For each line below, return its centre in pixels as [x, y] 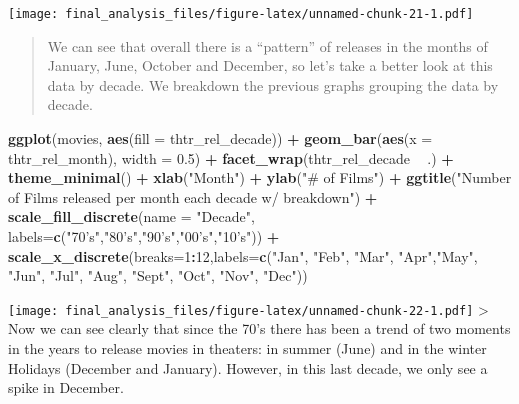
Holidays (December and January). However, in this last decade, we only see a [248, 367]
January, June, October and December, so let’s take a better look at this [270, 65]
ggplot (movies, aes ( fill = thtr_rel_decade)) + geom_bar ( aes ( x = [220, 138]
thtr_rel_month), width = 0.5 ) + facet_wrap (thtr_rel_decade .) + [231, 157]
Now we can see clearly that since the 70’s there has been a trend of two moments [259, 328]
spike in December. [66, 387]
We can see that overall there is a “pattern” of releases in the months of [267, 45]
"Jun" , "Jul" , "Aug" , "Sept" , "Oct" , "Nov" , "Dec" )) [158, 275]
